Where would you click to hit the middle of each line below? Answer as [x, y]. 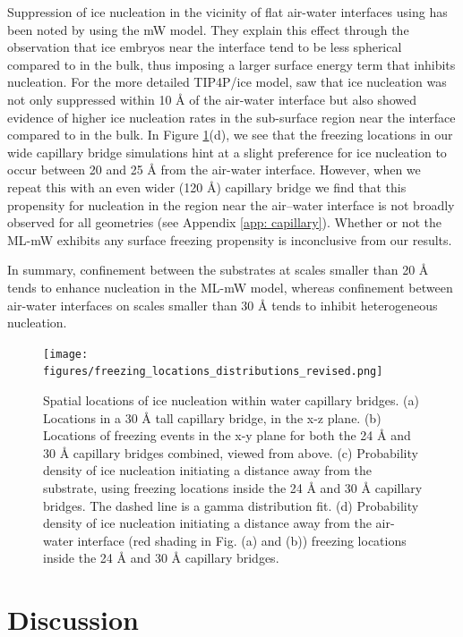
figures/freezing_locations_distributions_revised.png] [213, 372]
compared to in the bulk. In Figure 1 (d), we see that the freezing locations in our [230, 135]
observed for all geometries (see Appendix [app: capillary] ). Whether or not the [225, 222]
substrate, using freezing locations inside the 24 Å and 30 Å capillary [233, 487]
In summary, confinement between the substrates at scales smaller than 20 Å [218, 270]
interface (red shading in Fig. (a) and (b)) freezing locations [242, 540]
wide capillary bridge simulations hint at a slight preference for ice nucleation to [227, 152]
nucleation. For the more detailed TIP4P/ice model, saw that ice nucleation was [227, 82]
